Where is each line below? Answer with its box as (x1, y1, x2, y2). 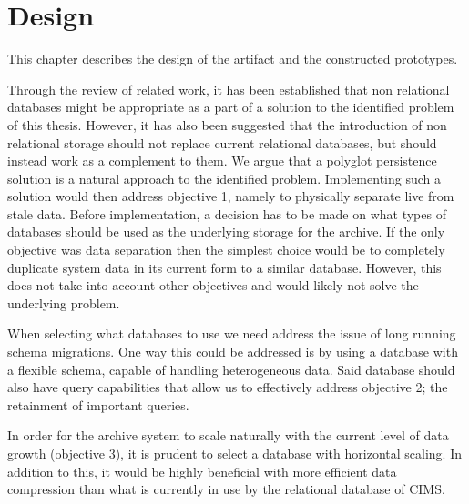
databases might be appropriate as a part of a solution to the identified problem (7, 97, 454, 116)
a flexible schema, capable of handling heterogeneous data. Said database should (7, 359, 455, 378)
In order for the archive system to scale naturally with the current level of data (7, 426, 449, 445)
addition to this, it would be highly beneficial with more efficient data (7, 461, 397, 480)
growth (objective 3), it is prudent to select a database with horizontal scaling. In (7, 444, 462, 462)
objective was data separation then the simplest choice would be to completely (7, 240, 445, 259)
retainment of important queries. (7, 395, 189, 414)
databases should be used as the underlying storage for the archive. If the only (7, 222, 445, 241)
